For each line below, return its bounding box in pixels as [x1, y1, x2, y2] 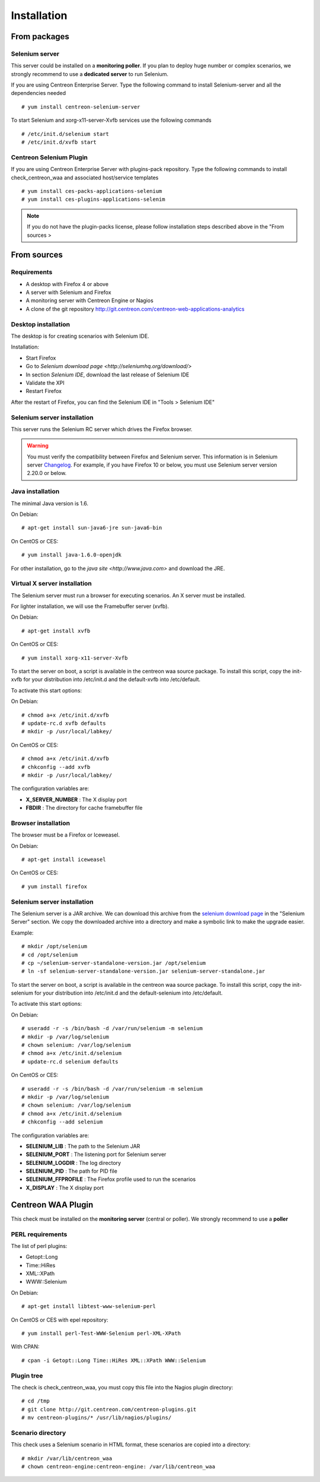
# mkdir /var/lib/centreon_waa [21, 1455, 113, 1462]
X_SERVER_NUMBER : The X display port [25, 796, 127, 803]
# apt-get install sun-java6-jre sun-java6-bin [21, 524, 162, 531]
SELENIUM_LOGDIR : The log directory [25, 1159, 121, 1166]
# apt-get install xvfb [21, 627, 91, 634]
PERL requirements [11, 1230, 68, 1238]
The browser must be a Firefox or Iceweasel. [11, 831, 120, 838]
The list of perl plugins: [11, 1242, 68, 1249]
